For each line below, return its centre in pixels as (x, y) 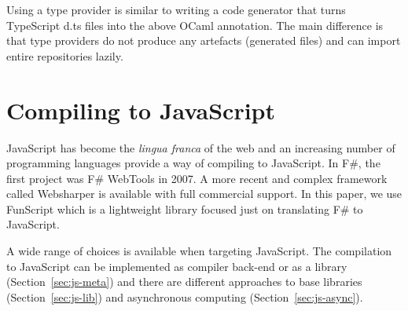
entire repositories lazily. (65, 55)
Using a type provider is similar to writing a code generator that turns (176, 9)
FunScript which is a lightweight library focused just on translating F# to (185, 209)
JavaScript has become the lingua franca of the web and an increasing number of (201, 147)
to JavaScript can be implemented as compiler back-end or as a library (177, 266)
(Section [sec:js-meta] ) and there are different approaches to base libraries (184, 282)
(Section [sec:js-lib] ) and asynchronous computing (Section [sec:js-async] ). (185, 296)
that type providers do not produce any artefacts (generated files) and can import (204, 40)
